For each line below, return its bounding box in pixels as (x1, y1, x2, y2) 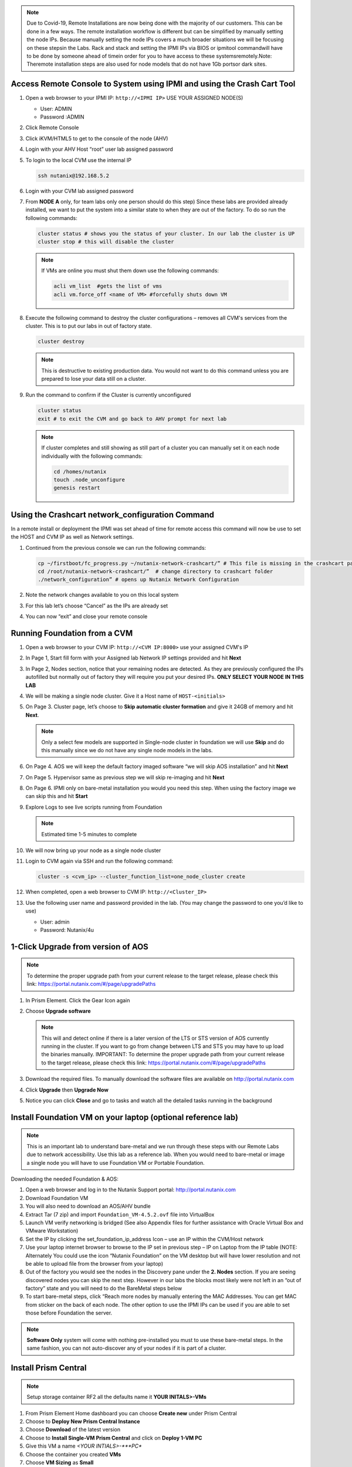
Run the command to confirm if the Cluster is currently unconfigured (25, 391, 191, 398)
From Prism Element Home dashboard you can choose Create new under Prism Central (25, 1409, 238, 1417)
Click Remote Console (25, 124, 79, 131)
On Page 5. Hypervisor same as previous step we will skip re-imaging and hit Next (25, 773, 225, 780)
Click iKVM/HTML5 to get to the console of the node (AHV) (25, 135, 168, 142)
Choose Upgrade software (25, 1007, 91, 1015)
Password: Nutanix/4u (40, 926, 94, 933)
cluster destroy (38, 338, 85, 345)
